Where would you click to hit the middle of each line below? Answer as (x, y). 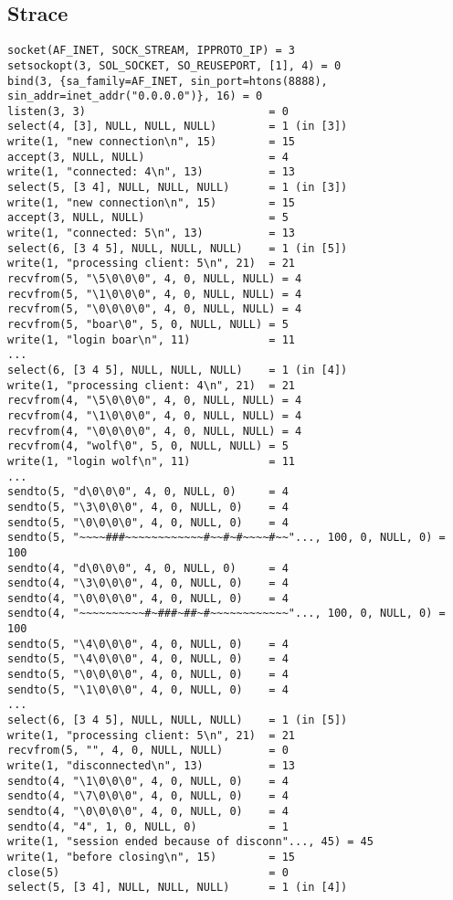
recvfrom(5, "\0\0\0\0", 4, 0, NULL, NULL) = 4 (155, 309)
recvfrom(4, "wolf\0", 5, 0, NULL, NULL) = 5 (148, 446)
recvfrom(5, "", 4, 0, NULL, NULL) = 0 (148, 751)
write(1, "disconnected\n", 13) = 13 (151, 766)
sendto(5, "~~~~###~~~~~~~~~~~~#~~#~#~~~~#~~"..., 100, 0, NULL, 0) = (226, 538)
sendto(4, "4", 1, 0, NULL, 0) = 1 (148, 826)
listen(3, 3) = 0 (148, 111)
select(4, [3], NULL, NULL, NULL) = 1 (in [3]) (178, 127)
